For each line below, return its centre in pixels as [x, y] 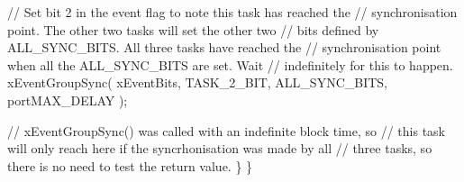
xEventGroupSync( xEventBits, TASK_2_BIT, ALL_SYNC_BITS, [198, 82]
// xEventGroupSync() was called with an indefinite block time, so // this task [226, 130]
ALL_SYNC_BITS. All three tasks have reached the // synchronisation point [224, 47]
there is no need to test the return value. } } [130, 165]
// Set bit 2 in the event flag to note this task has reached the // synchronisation [232, 12]
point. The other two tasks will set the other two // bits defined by [193, 29]
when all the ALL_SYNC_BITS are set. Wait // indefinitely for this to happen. [230, 64]
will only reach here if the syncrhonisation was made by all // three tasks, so [220, 148]
